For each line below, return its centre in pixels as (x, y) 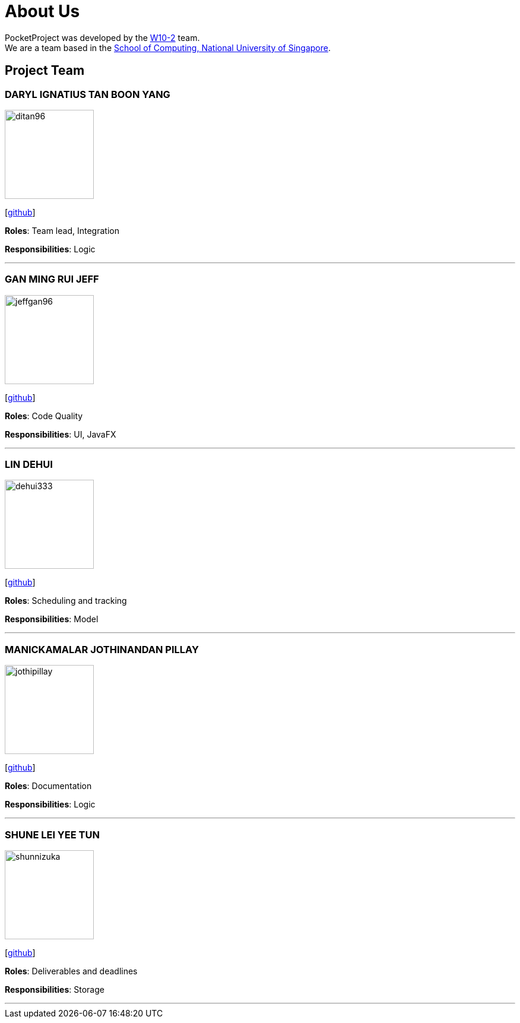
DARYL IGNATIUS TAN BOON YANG (88, 94)
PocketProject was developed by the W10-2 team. (102, 37)
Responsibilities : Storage (55, 989)
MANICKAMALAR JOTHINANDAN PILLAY (102, 649)
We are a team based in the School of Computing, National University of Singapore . (168, 47)
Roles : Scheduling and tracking (66, 601)
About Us (42, 11)
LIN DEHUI (29, 465)
